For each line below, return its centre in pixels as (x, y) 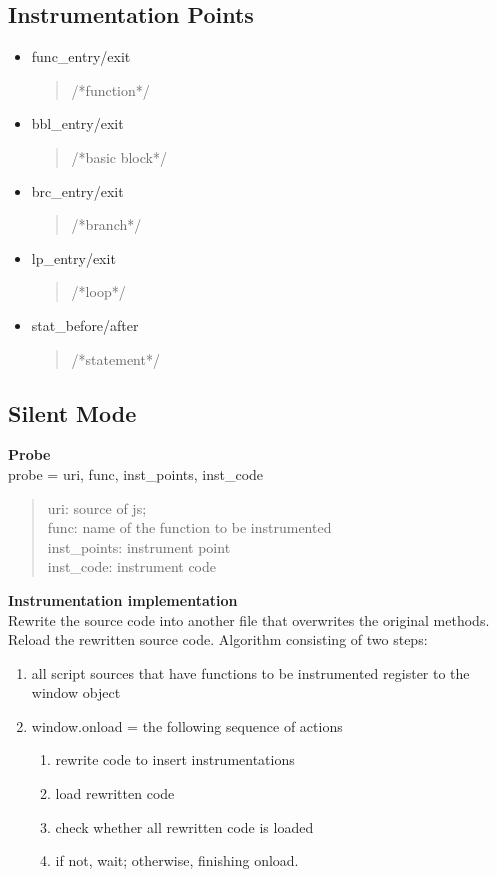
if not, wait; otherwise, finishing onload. (177, 860)
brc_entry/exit (77, 190)
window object (76, 692)
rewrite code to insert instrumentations (175, 759)
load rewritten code (115, 793)
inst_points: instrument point (139, 546)
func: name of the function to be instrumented (189, 527)
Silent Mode (72, 412)
